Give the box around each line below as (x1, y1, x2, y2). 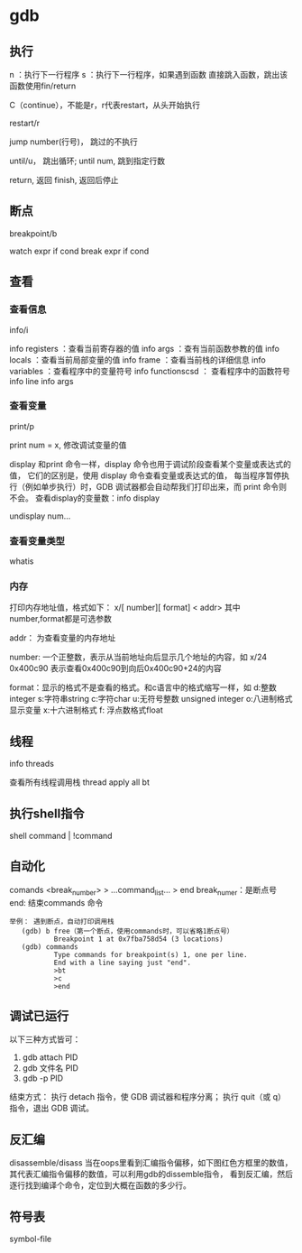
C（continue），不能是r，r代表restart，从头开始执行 (9, 100, 201, 110)
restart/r (9, 118, 41, 128)
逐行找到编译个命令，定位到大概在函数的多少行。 (9, 1180, 191, 1191)
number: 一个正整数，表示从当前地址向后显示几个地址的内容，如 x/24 (9, 651, 268, 663)
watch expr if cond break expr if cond (9, 245, 150, 256)
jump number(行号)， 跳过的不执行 (9, 136, 138, 147)
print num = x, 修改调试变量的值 (9, 439, 127, 450)
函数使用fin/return (9, 80, 77, 91)
